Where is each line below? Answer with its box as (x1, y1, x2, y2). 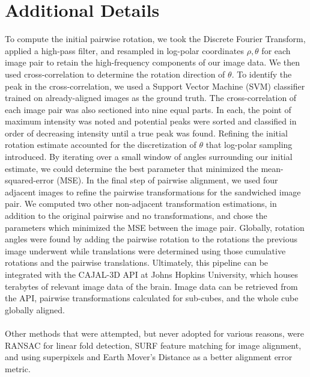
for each (261, 44, 291, 57)
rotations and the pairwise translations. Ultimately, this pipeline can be (5, 256, 269, 269)
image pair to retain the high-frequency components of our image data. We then (5, 56, 300, 69)
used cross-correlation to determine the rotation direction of (5, 67, 225, 80)
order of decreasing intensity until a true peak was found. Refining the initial (5, 126, 288, 139)
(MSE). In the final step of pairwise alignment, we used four (56, 174, 278, 186)
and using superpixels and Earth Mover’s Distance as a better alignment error (5, 351, 293, 363)
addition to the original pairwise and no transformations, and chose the (5, 209, 267, 222)
